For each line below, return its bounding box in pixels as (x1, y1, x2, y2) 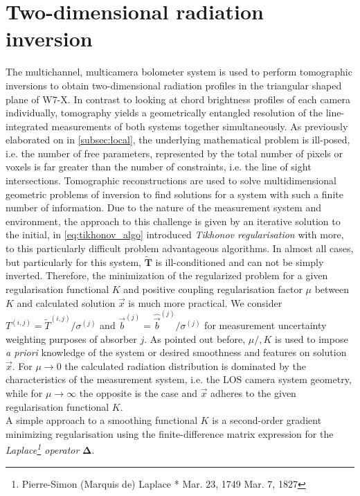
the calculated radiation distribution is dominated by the (64, 358, 307, 373)
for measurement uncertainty (204, 318, 327, 333)
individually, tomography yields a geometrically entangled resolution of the (6, 105, 323, 120)
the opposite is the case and (79, 386, 198, 400)
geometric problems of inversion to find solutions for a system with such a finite (6, 186, 343, 201)
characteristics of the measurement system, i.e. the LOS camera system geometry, (6, 372, 352, 387)
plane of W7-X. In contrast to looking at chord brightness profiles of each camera (6, 91, 350, 106)
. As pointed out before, (144, 331, 246, 346)
